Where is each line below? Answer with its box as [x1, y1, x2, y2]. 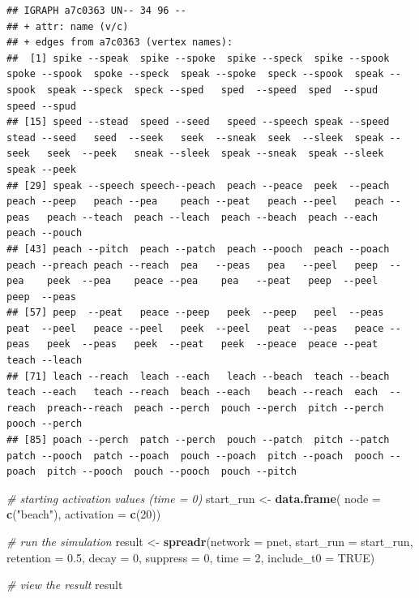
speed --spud [6, 100, 76, 112]
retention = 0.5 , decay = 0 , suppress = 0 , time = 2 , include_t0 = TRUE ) [6, 549, 375, 566]
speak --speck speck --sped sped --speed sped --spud [47, 84, 378, 96]
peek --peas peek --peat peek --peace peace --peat [47, 338, 378, 351]
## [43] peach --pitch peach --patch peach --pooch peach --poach [6, 243, 390, 255]
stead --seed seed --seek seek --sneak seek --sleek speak [6, 131, 384, 144]
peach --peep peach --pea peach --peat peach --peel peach [6, 196, 384, 208]
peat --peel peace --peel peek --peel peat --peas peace [6, 322, 384, 334]
